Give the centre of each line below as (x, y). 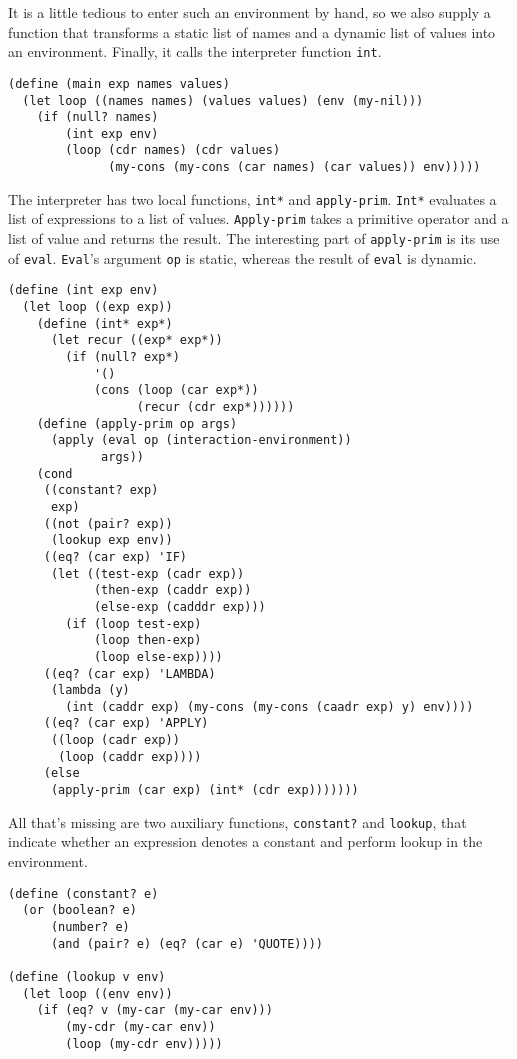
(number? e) (90, 926)
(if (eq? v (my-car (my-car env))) (154, 1010)
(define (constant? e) (83, 893)
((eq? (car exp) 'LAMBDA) (129, 673)
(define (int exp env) (83, 290)
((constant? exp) (101, 490)
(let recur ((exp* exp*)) (136, 340)
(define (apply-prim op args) (137, 423)
